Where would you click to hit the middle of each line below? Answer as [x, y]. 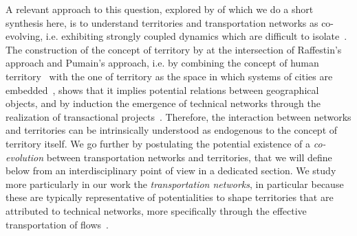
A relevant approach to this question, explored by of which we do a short [160, 9]
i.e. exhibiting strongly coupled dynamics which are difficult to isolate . [196, 36]
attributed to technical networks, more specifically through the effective [156, 210]
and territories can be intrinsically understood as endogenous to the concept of [172, 130]
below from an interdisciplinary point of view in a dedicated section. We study [171, 170]
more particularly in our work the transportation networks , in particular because [175, 184]
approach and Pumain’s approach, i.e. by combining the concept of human [162, 63]
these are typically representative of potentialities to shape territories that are [170, 197]
